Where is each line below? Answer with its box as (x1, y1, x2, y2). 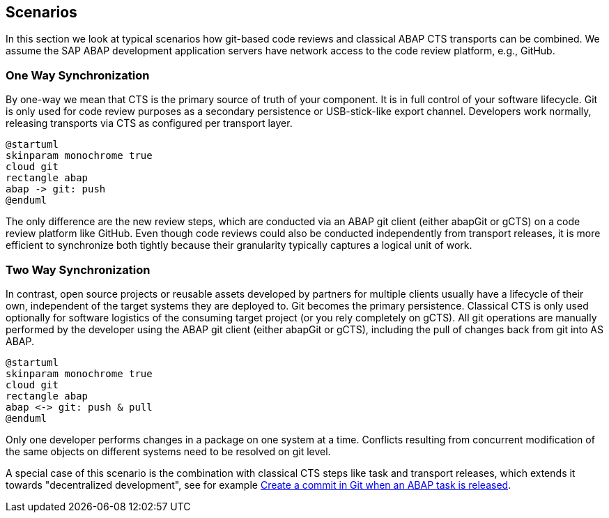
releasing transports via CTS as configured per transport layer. (6, 117, 293, 130)
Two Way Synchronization (6, 262, 151, 277)
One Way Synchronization (6, 68, 150, 82)
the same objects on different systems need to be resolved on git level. (6, 445, 331, 457)
